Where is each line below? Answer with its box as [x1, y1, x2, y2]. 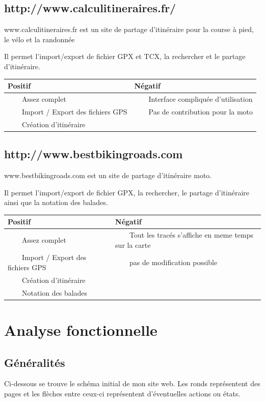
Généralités [4, 354, 65, 370]
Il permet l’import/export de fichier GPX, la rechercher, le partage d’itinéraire [4, 187, 249, 197]
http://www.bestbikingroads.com [4, 146, 183, 162]
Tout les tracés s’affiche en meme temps [129, 229, 254, 240]
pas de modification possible [129, 257, 218, 268]
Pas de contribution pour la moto [148, 106, 253, 117]
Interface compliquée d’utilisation [148, 93, 253, 104]
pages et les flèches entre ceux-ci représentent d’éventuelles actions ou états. [4, 388, 241, 399]
